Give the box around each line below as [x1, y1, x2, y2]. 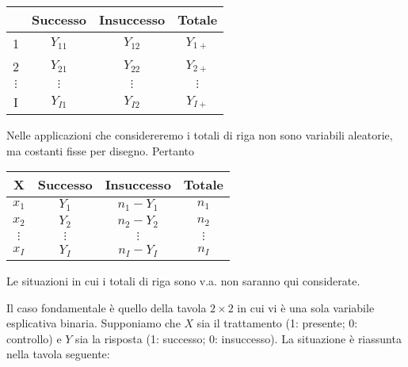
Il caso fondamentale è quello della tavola [6, 299, 207, 315]
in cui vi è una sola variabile [237, 299, 375, 315]
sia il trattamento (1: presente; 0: [196, 315, 358, 331]
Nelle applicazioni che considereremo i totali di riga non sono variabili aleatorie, [6, 127, 393, 143]
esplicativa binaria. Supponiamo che [6, 315, 181, 331]
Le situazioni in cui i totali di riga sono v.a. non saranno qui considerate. [6, 273, 360, 289]
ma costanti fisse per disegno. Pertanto [6, 142, 195, 159]
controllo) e [6, 330, 62, 346]
